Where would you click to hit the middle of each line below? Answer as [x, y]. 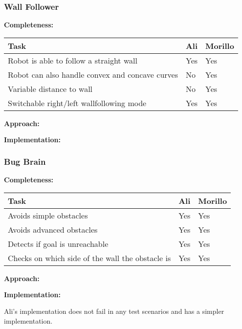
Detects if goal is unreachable [58, 243]
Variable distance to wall [50, 88]
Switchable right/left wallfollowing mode [77, 103]
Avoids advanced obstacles [53, 229]
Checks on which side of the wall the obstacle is [89, 258]
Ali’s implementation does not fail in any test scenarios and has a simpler [114, 311]
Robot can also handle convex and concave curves [93, 74]
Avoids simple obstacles [48, 215]
